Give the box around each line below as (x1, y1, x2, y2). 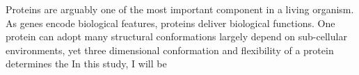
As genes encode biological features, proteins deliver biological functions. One (6, 15, 335, 30)
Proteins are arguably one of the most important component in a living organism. (6, 2, 354, 16)
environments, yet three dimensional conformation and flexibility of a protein (6, 42, 334, 57)
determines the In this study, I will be (6, 56, 167, 71)
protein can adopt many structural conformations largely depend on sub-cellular (6, 29, 347, 44)
